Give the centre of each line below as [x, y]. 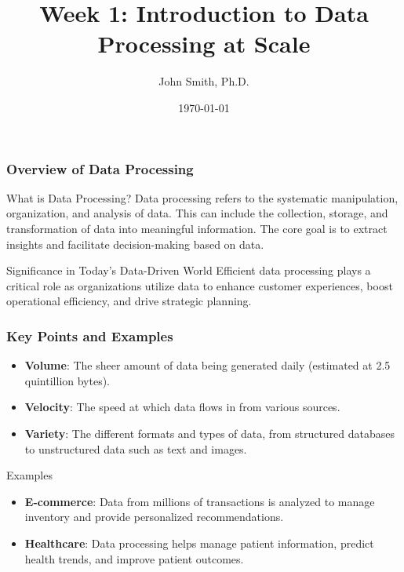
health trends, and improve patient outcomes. [134, 558]
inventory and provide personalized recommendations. [154, 517]
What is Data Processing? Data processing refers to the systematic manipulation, [202, 197]
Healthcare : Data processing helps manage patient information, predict [199, 543]
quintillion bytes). [67, 380]
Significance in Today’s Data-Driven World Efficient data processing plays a [189, 270]
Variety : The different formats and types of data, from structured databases [210, 433]
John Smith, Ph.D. [204, 81]
